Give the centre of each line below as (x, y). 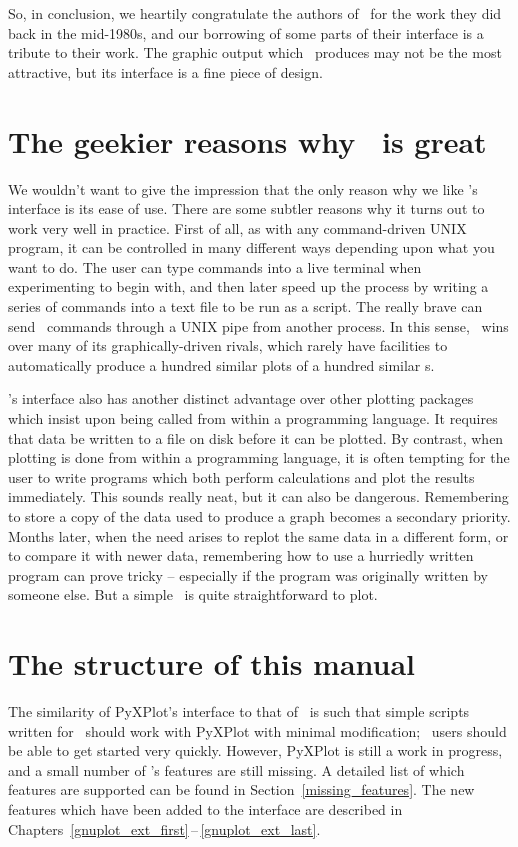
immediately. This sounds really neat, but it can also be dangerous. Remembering (258, 496)
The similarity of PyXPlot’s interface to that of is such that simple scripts (239, 711)
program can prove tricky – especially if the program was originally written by (248, 574)
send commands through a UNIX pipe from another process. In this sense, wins (258, 325)
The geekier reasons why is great (247, 140)
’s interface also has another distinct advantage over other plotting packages (241, 398)
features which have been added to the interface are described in (205, 809)
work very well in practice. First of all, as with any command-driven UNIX (237, 227)
